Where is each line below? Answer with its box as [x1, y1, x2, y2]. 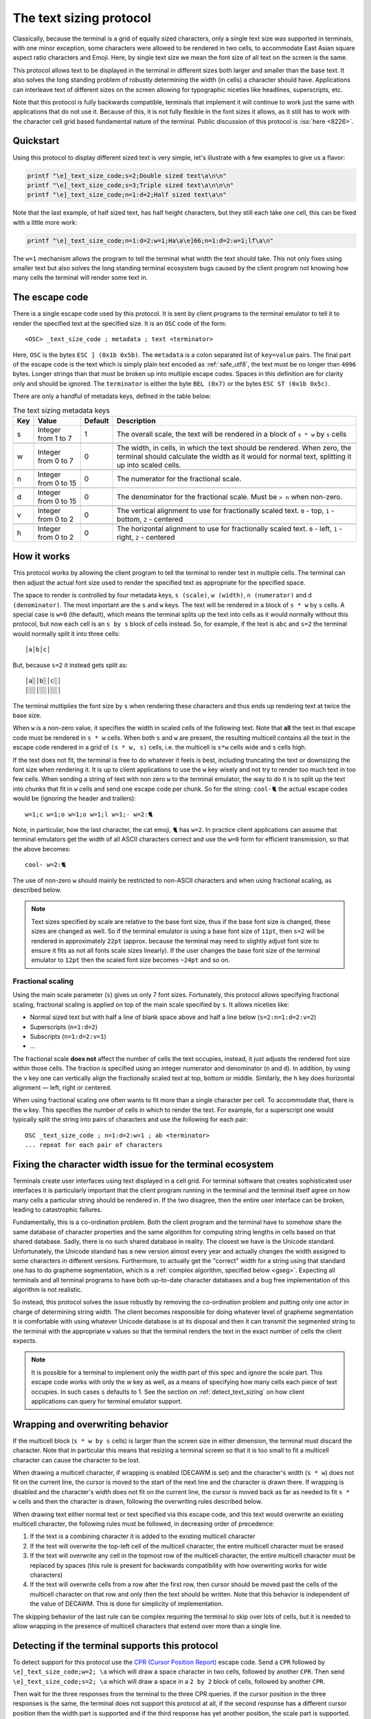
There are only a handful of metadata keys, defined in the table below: [12, 392, 212, 400]
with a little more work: [12, 218, 78, 226]
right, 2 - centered [116, 532, 175, 542]
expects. [12, 1337, 38, 1345]
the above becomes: [12, 844, 71, 853]
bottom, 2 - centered [116, 514, 183, 524]
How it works [12, 551, 70, 562]
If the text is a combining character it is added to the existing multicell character [30, 1532, 256, 1540]
